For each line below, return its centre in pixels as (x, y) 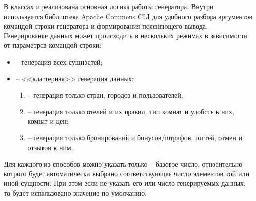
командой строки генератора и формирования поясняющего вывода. (106, 26)
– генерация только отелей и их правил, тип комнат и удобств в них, (131, 111)
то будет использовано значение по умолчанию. (76, 192)
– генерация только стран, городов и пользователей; (105, 95)
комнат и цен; (48, 121)
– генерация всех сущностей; (59, 61)
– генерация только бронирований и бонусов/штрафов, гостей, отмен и (135, 137)
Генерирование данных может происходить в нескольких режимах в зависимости (126, 35)
